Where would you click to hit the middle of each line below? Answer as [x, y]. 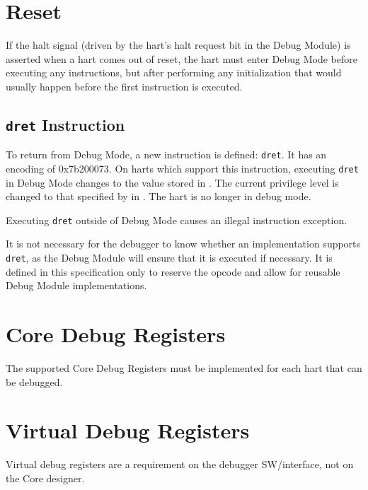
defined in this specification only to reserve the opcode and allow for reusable [173, 271]
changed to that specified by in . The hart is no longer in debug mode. [159, 196]
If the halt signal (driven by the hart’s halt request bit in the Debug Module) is [178, 45]
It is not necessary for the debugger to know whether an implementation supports [183, 244]
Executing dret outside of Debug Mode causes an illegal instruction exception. [177, 220]
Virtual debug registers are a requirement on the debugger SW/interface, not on [180, 464]
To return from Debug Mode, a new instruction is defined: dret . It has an [166, 154]
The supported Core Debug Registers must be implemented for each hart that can [184, 368]
